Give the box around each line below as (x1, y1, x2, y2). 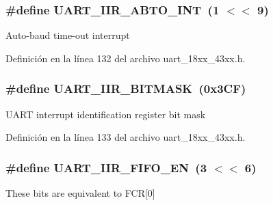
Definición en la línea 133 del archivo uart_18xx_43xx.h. (5, 130, 246, 144)
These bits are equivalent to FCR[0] (5, 186, 155, 200)
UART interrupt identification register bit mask (5, 107, 206, 121)
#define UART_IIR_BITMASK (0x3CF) (5, 80, 246, 97)
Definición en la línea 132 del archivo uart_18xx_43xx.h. (5, 51, 246, 65)
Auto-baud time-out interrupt (5, 28, 130, 42)
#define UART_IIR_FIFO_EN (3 (5, 159, 207, 176)
